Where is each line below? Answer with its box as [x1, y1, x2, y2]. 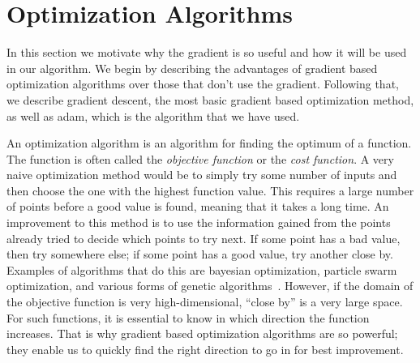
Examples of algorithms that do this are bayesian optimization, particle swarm [6, 261, 397, 278]
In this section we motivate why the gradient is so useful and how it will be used [6, 44, 407, 61]
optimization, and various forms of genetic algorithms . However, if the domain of [6, 277, 414, 294]
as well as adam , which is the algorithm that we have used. [6, 107, 300, 124]
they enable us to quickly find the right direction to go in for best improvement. [6, 340, 404, 357]
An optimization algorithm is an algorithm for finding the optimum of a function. [6, 135, 412, 152]
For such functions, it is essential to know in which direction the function [6, 309, 370, 326]
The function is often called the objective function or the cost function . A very [6, 150, 394, 167]
